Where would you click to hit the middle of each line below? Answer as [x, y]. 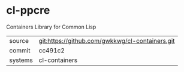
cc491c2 [52, 50]
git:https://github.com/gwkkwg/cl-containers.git [107, 40]
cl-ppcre [28, 10]
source [19, 40]
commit [20, 50]
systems [21, 60]
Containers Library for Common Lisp [51, 27]
